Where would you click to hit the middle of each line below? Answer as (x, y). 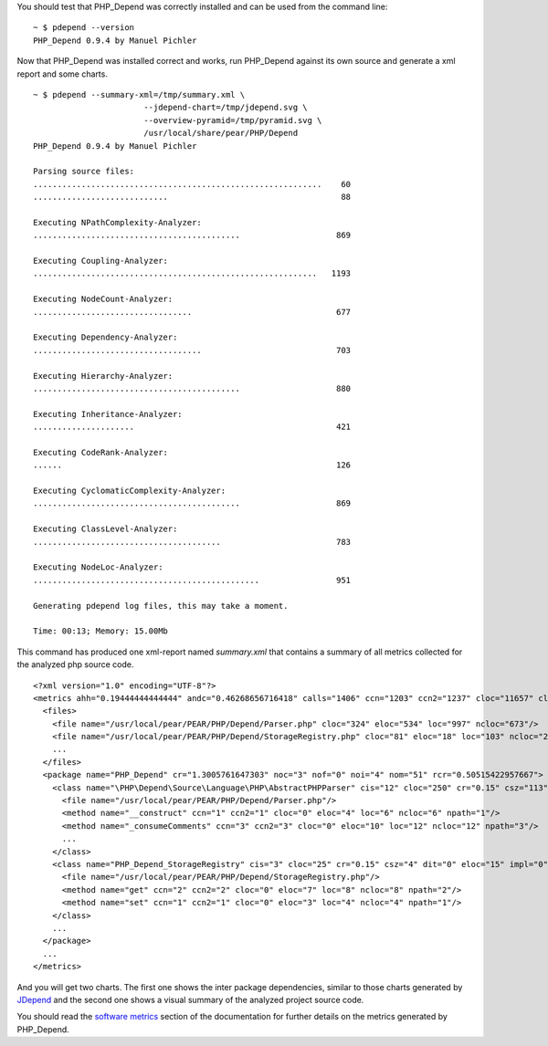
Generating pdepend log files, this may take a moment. (161, 606)
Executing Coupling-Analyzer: (101, 261)
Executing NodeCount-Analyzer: (103, 299)
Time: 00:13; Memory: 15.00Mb (101, 631)
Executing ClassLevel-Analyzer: (105, 529)
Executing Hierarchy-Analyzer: (103, 376)
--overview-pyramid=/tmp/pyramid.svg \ (232, 120)
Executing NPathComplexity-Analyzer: (118, 222)
